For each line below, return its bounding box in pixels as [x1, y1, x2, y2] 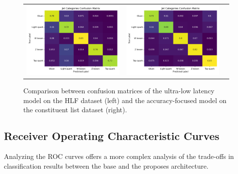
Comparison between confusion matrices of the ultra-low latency [23, 86, 215, 96]
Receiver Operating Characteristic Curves [4, 128, 220, 143]
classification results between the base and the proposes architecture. [4, 160, 209, 171]
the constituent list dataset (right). [23, 104, 127, 115]
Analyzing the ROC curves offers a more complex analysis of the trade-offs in [4, 151, 234, 161]
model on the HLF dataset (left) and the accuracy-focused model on [23, 95, 227, 105]
